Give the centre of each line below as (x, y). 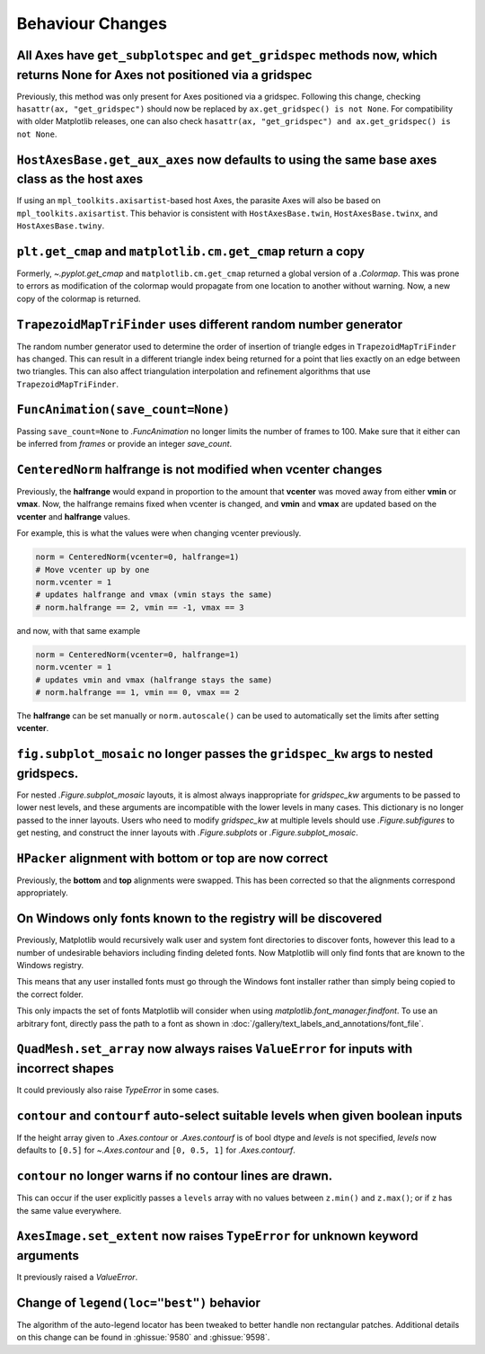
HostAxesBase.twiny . (61, 226)
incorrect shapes (65, 1069)
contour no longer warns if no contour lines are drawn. (175, 1176)
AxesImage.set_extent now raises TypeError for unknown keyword (217, 1236)
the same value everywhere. (69, 1210)
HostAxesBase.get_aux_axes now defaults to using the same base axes (227, 160)
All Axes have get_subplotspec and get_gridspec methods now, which (227, 55)
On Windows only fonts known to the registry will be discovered (199, 918)
